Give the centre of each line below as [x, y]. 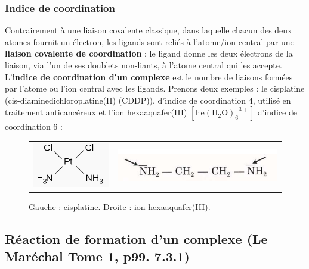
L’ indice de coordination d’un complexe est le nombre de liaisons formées [149, 76]
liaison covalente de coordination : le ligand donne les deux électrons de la [149, 53]
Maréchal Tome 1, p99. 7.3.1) [97, 256]
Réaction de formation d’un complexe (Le [136, 238]
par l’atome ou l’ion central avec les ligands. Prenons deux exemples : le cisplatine [155, 88]
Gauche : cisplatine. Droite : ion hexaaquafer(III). [120, 206]
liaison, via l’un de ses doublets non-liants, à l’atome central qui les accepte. [143, 65]
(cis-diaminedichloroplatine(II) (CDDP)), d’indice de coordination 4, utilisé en [148, 100]
